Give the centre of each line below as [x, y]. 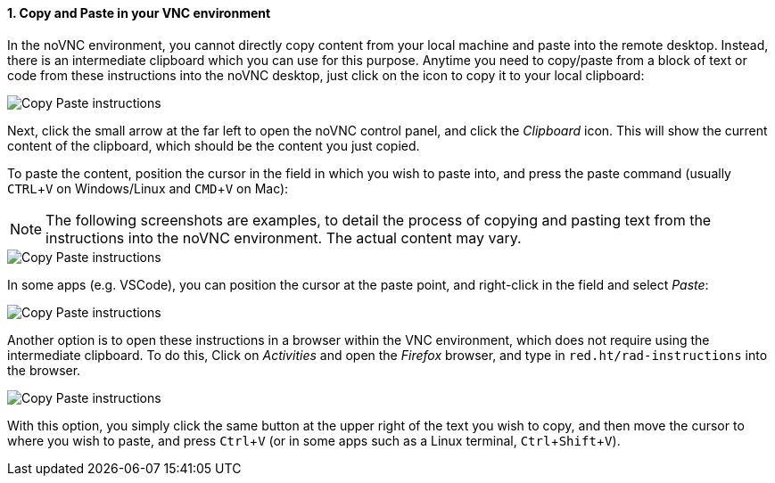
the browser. [44, 370]
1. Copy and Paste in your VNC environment [139, 13]
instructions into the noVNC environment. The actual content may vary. [284, 237]
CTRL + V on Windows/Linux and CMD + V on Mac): [148, 188]
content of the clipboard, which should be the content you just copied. [214, 145]
